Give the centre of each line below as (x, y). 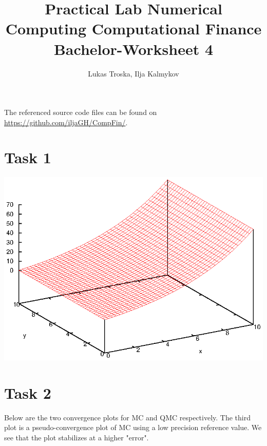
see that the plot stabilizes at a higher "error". (77, 437)
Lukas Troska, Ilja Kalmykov (133, 73)
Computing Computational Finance (133, 28)
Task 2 (28, 392)
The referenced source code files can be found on (81, 112)
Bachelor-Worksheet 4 (133, 49)
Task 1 (28, 157)
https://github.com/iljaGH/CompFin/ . (66, 122)
